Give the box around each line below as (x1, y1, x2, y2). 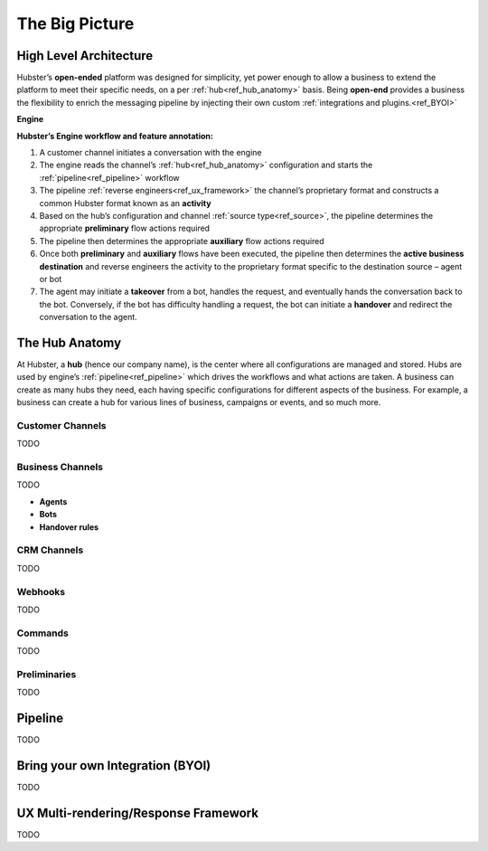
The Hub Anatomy (16, 335, 122, 350)
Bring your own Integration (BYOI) (16, 758, 211, 773)
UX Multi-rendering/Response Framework (16, 805, 259, 820)
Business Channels (16, 461, 104, 474)
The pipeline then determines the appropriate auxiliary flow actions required (39, 235, 324, 246)
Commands (16, 627, 70, 639)
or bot (39, 273, 62, 284)
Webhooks (16, 585, 66, 598)
